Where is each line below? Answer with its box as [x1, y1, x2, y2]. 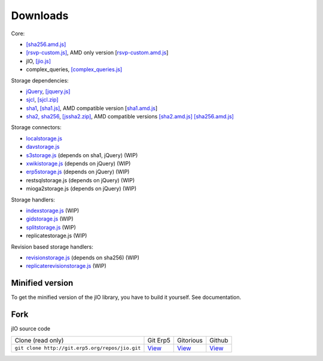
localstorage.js [26, 134, 63, 142]
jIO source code [11, 325, 51, 332]
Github [209, 336, 228, 344]
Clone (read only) [14, 336, 64, 344]
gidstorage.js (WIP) [26, 215, 74, 222]
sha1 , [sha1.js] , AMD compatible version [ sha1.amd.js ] [26, 105, 158, 112]
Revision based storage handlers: [11, 243, 94, 250]
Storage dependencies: [11, 77, 69, 84]
